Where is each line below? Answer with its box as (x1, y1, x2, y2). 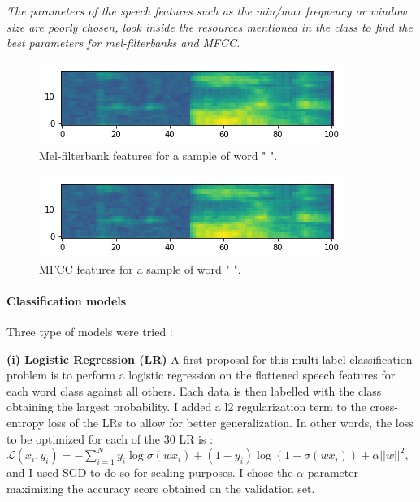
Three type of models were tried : (6, 322, 173, 340)
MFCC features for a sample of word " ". (39, 260, 241, 277)
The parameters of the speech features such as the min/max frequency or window (6, 2, 407, 19)
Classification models (6, 292, 127, 309)
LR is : (179, 430, 214, 447)
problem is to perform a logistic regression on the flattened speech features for (6, 366, 396, 383)
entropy (6, 413, 45, 431)
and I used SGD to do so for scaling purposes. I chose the (6, 464, 293, 481)
